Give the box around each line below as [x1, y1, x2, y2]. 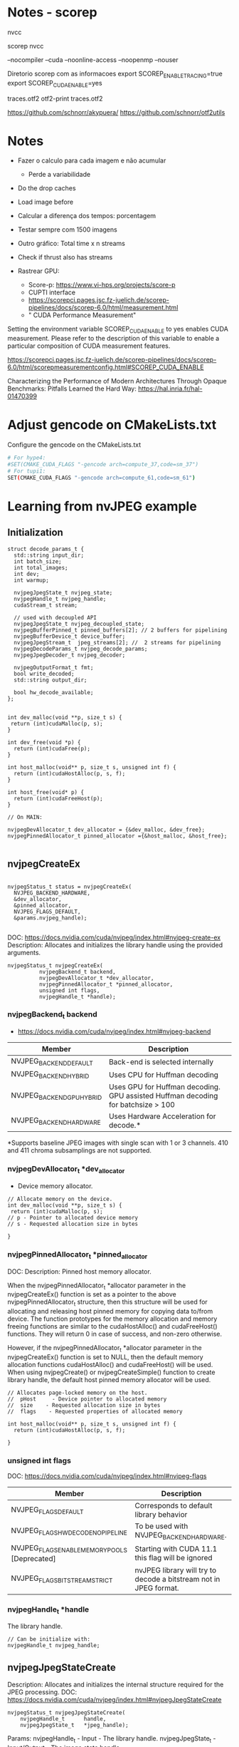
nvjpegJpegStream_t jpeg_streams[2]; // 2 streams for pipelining [14, 639, 221, 646]
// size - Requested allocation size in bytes [7, 1401, 161, 1408]
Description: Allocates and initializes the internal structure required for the [7, 1680, 224, 1689]
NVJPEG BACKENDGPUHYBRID [11, 1090, 102, 1102]
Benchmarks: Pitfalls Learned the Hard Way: [7, 384, 137, 393]
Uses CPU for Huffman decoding [109, 1070, 219, 1080]
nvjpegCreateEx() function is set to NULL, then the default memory [7, 1352, 204, 1361]
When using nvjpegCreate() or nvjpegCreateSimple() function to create [7, 1368, 216, 1376]
